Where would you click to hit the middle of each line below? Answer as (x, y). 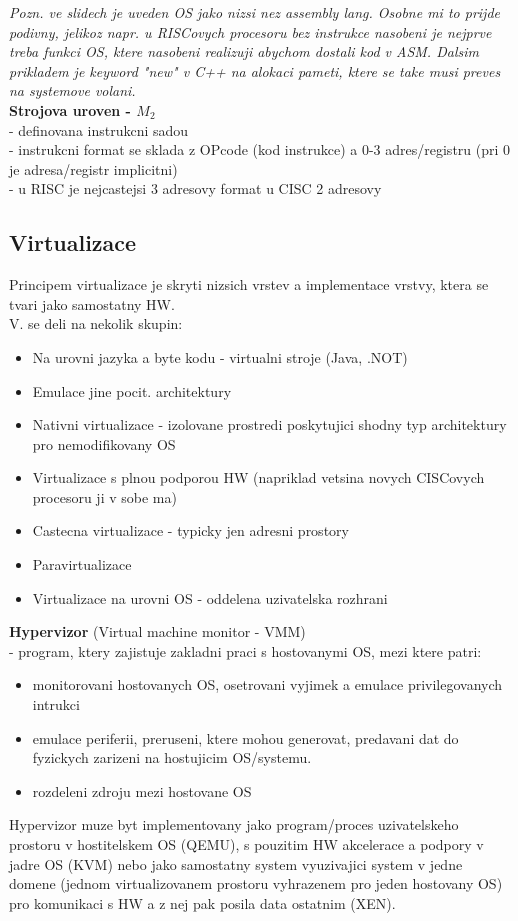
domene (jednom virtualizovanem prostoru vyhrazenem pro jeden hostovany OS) (256, 883)
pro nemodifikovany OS (104, 443)
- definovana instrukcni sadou (99, 129)
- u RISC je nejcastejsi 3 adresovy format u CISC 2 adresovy (195, 188)
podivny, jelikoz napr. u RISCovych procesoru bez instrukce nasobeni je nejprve (250, 31)
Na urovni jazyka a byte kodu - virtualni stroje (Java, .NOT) (220, 356)
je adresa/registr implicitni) (93, 168)
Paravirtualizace (82, 564)
